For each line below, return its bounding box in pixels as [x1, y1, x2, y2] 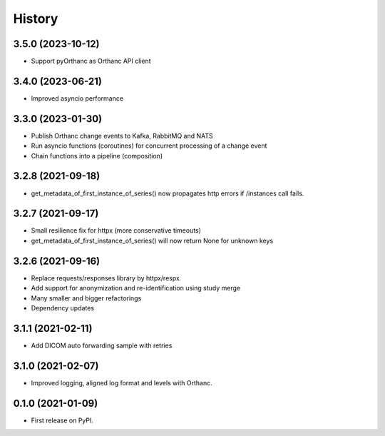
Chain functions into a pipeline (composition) [31, 151, 163, 160]
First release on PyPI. [31, 416, 94, 425]
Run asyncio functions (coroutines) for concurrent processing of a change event [31, 141, 267, 150]
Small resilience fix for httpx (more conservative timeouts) [31, 226, 201, 235]
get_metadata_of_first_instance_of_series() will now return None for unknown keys [31, 236, 274, 245]
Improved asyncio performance [31, 93, 124, 103]
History [13, 11, 58, 26]
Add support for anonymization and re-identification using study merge [31, 284, 241, 293]
